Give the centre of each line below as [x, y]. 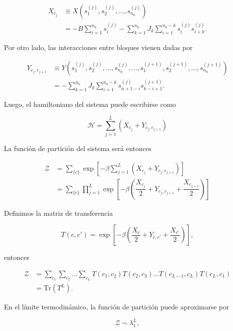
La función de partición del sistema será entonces [78, 148]
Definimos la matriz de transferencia [59, 213]
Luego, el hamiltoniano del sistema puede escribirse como [90, 104]
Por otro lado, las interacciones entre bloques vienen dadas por [98, 47]
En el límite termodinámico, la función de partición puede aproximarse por [117, 307]
